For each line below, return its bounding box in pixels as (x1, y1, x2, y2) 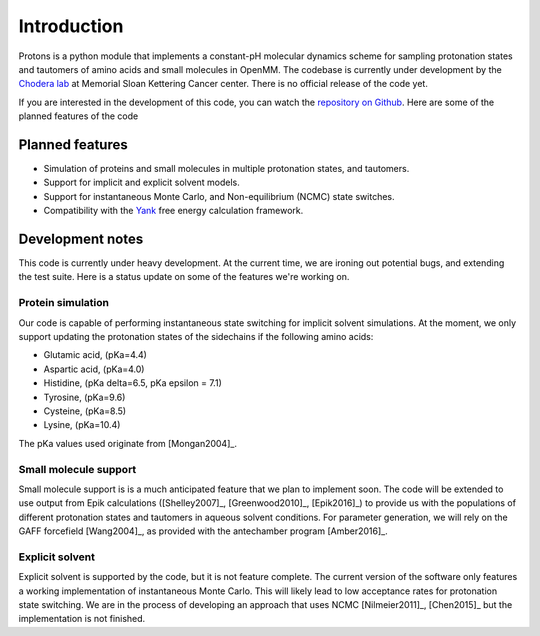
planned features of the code (18, 110, 139, 122)
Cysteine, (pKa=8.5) (43, 405, 127, 417)
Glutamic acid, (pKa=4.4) (43, 349, 147, 361)
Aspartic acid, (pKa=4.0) (43, 363, 145, 375)
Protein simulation (18, 296, 110, 310)
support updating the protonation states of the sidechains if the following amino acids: (18, 331, 374, 343)
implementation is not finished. (18, 613, 146, 625)
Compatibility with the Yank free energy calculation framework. (43, 205, 304, 217)
